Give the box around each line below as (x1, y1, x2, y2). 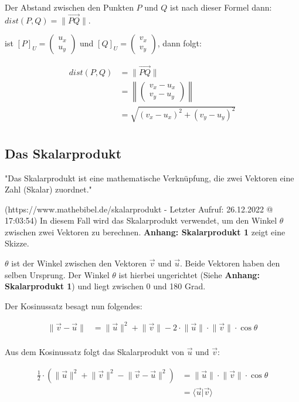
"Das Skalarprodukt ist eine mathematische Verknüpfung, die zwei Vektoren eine (5, 171, 294, 184)
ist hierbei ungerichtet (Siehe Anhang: (118, 268, 260, 281)
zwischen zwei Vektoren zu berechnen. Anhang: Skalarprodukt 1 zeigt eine (5, 225, 286, 238)
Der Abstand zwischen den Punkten (5, 1, 134, 13)
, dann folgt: (157, 37, 202, 49)
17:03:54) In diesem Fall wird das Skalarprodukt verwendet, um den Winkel (5, 214, 277, 227)
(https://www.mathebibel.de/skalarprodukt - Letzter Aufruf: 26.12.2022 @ (5, 202, 273, 215)
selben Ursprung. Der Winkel (5, 268, 110, 281)
